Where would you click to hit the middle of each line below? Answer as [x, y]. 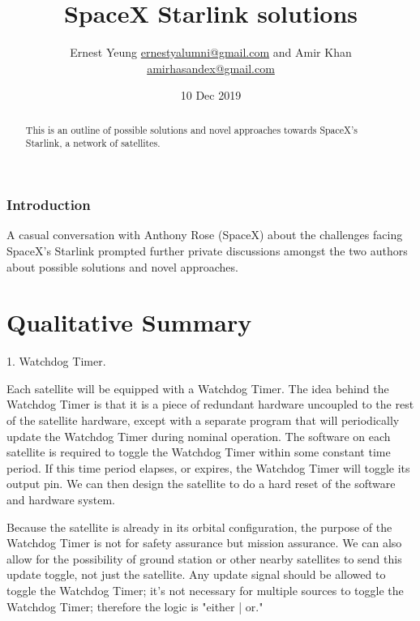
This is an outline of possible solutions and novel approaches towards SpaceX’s [192, 129]
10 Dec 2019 [211, 95]
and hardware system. [61, 499]
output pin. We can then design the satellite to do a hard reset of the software [201, 484]
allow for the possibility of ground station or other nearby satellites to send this [204, 558]
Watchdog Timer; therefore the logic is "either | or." [135, 606]
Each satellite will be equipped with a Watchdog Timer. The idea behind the [198, 388]
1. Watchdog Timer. [56, 361]
